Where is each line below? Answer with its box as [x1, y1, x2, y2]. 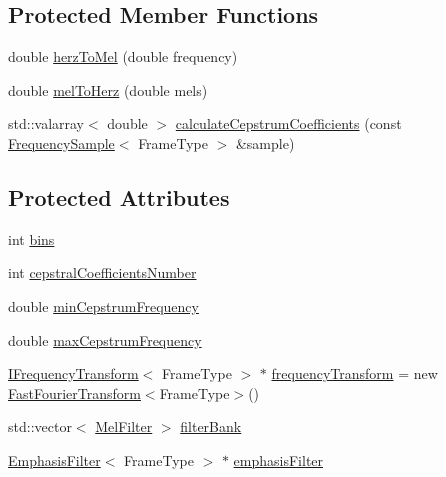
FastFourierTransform [8, 382, 141, 403]
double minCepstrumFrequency [8, 295, 199, 316]
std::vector [8, 416, 72, 437]
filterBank [180, 416, 242, 437]
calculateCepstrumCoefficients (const [175, 113, 402, 134]
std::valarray [8, 113, 85, 134]
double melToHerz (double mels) [8, 79, 208, 100]
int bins [8, 228, 55, 249]
